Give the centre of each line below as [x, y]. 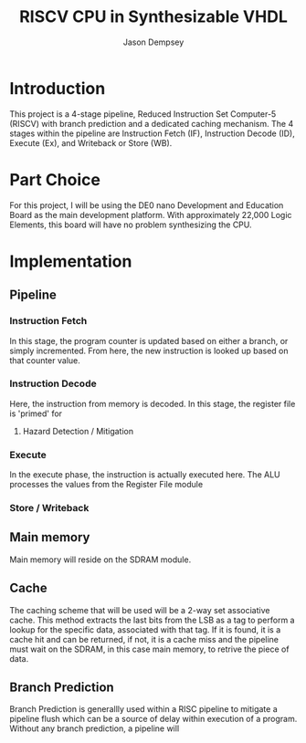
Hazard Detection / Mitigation [78, 431]
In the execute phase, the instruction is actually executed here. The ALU [145, 475]
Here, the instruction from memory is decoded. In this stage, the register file [153, 403]
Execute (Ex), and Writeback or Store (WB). [91, 142]
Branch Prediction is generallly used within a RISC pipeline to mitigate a [143, 709]
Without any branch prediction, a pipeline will [95, 728]
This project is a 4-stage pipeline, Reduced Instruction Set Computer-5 [143, 114]
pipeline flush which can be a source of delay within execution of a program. [153, 719]
